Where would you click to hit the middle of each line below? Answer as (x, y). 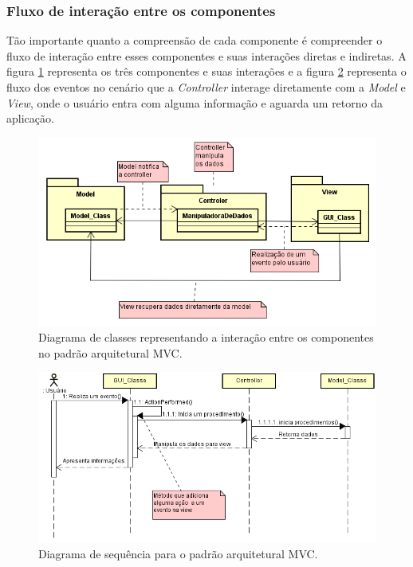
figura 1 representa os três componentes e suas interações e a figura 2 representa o (206, 71)
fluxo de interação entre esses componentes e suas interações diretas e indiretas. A (206, 55)
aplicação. (30, 118)
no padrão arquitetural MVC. (110, 352)
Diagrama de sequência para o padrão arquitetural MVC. (178, 553)
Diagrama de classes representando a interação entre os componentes (206, 336)
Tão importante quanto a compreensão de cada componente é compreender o (195, 40)
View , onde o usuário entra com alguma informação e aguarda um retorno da (195, 102)
